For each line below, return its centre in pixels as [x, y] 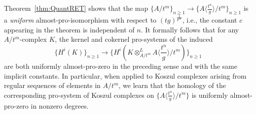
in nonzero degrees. [60, 105]
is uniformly [210, 95]
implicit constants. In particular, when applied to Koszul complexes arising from [125, 75]
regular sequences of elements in [52, 85]
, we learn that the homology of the [172, 85]
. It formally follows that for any [190, 29]
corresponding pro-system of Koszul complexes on [79, 95]
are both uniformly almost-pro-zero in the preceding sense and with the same [121, 66]
